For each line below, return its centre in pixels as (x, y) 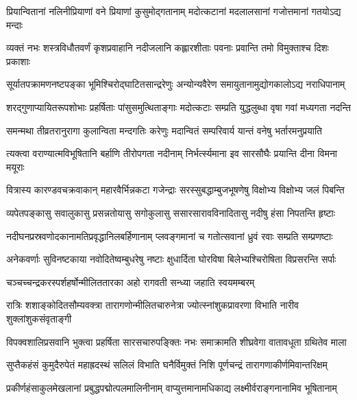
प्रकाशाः (18, 61)
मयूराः (15, 166)
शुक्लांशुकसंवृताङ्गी (39, 318)
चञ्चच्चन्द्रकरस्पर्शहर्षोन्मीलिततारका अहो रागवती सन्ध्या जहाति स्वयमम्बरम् (131, 282)
